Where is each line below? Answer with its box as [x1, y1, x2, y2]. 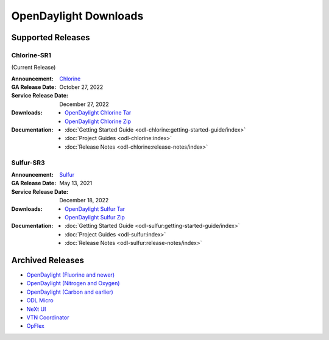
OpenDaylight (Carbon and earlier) [26, 288, 114, 296]
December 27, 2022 [59, 101, 109, 108]
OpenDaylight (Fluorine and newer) [26, 271, 115, 278]
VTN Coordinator [26, 314, 69, 321]
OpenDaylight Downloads [11, 9, 144, 23]
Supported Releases [11, 32, 91, 43]
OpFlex [26, 322, 45, 330]
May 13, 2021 [59, 180, 93, 187]
